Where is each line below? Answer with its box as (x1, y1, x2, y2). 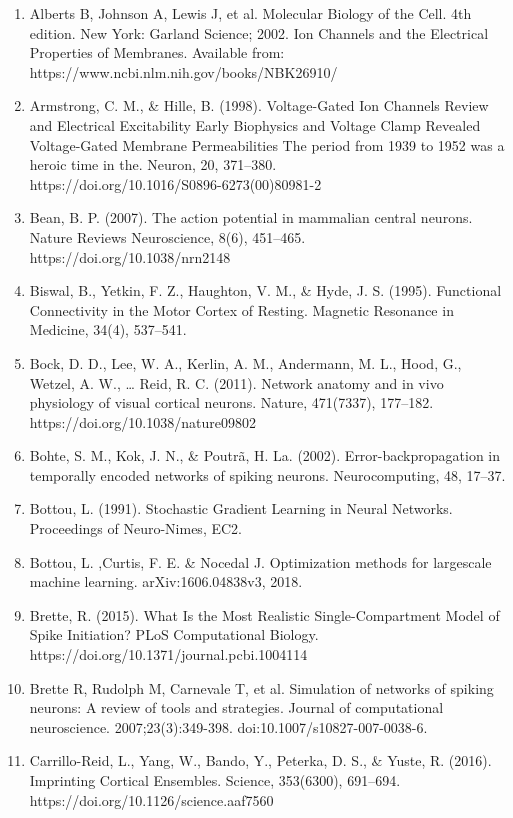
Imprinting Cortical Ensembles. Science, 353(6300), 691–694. (29, 770, 401, 790)
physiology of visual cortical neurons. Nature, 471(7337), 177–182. (29, 392, 434, 413)
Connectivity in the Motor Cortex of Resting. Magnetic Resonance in (29, 299, 454, 320)
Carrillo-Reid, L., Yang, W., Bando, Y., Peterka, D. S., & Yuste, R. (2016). (29, 750, 492, 771)
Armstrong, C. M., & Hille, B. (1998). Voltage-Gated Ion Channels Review (29, 95, 489, 116)
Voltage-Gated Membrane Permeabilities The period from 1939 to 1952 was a (29, 134, 505, 155)
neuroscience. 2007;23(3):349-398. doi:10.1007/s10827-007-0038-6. (29, 716, 428, 737)
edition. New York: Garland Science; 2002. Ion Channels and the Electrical (29, 22, 489, 43)
